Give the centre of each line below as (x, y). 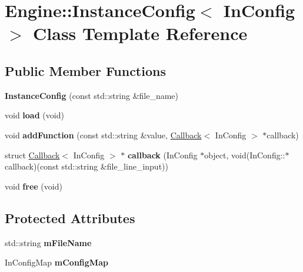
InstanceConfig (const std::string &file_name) (92, 95)
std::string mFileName (48, 242)
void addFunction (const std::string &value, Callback (103, 135)
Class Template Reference (140, 33)
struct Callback (32, 155)
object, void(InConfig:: (245, 155)
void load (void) (34, 115)
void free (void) (34, 186)
